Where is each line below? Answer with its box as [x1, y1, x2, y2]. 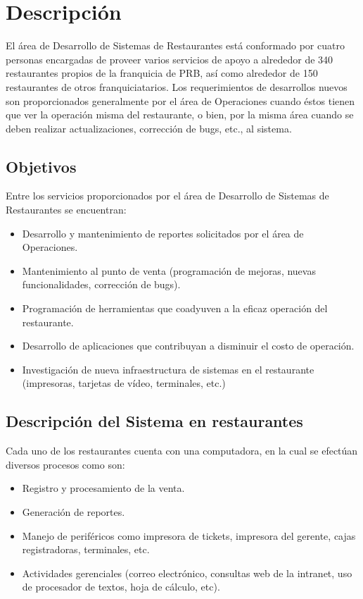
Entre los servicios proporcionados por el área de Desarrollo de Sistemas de [6, 188, 329, 203]
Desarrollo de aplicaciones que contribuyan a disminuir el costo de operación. [22, 338, 355, 353]
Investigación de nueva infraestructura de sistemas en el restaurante [22, 362, 314, 376]
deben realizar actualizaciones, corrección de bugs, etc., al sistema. [6, 121, 292, 135]
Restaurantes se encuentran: [6, 202, 127, 217]
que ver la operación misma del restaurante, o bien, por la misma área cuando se [6, 107, 354, 122]
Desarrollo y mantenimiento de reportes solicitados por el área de [22, 226, 304, 240]
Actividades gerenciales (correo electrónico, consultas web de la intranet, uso [22, 565, 352, 580]
